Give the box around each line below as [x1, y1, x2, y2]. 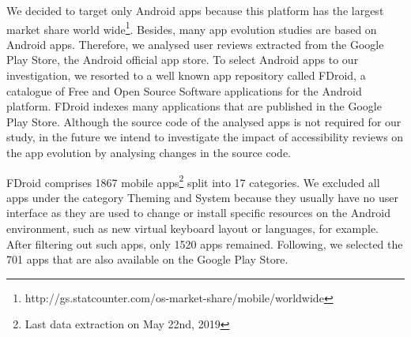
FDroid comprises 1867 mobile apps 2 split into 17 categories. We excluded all [6, 171, 380, 190]
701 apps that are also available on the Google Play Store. [6, 251, 288, 268]
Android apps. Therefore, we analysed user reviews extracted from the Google [6, 36, 384, 52]
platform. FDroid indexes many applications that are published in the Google [6, 98, 382, 114]
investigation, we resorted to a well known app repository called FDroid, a [6, 67, 366, 84]
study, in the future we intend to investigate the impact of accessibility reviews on [6, 129, 404, 145]
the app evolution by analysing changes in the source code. [6, 144, 291, 160]
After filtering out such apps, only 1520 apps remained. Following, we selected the [6, 235, 403, 252]
